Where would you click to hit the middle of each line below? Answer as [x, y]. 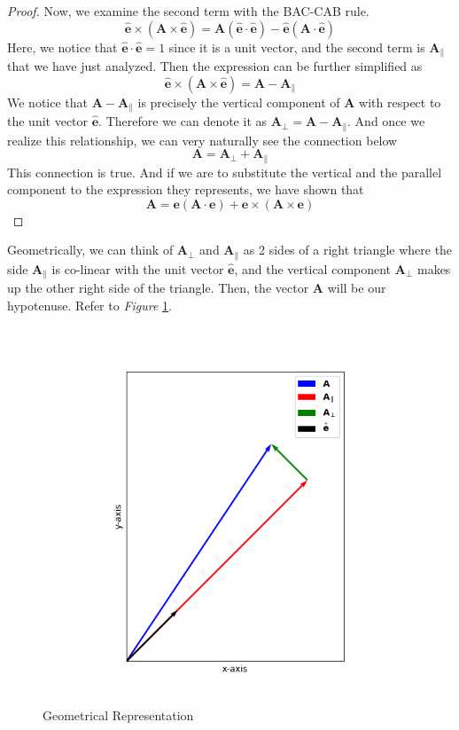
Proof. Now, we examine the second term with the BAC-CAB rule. [188, 11]
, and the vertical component [313, 268]
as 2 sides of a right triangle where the [348, 250]
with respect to [400, 102]
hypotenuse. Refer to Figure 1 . [89, 305]
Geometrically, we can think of [90, 250]
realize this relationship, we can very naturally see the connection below [202, 140]
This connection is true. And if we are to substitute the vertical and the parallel [225, 172]
